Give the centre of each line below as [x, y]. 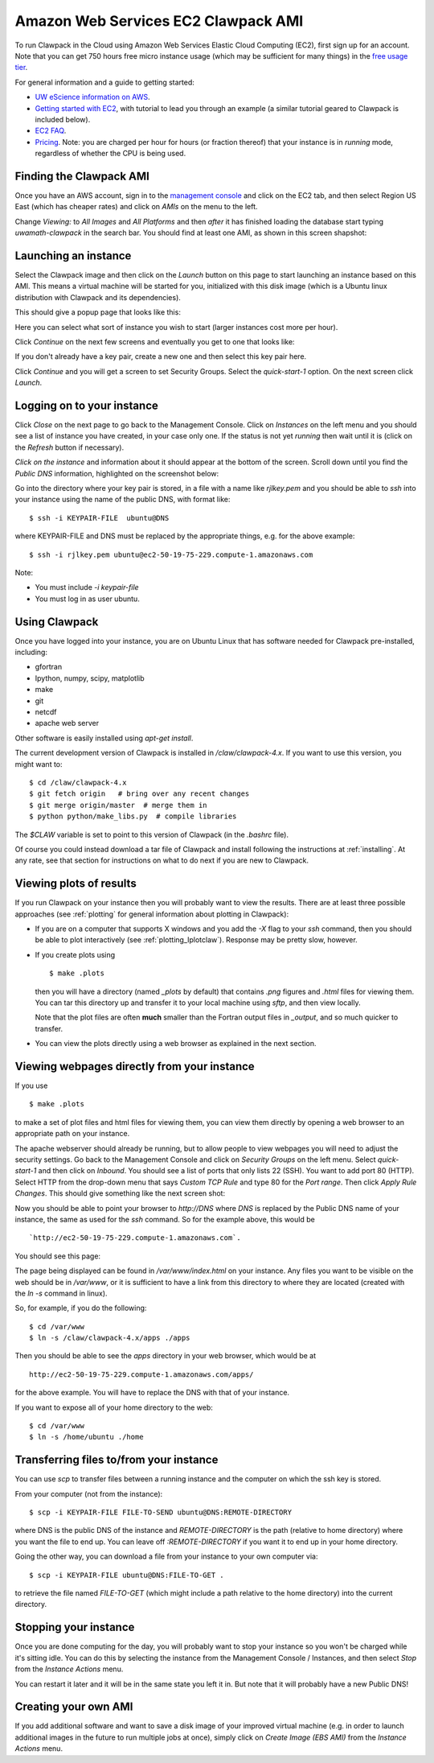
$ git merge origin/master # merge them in [119, 805]
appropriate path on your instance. [72, 1134]
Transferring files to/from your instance [117, 1460]
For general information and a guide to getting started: [104, 82]
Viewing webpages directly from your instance [135, 1066]
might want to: [39, 764]
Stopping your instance [75, 1627]
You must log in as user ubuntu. [87, 599]
